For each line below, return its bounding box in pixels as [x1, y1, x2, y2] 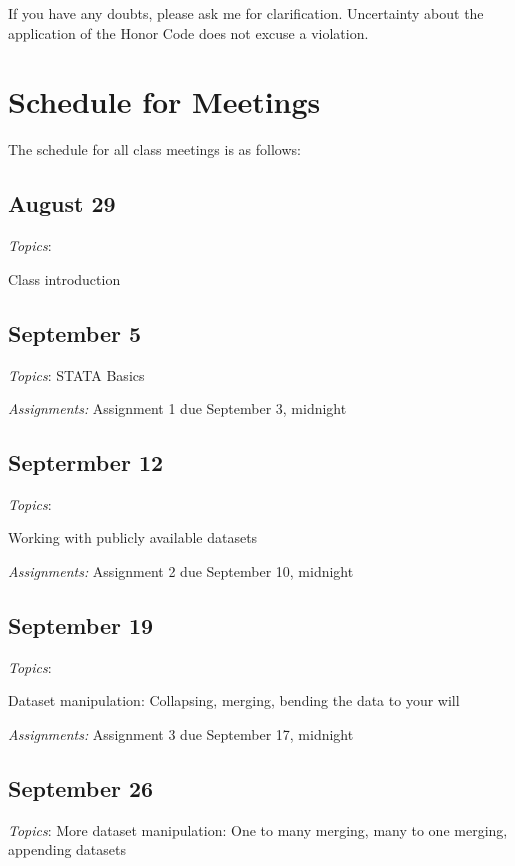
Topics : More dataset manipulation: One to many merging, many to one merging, [8, 819, 508, 840]
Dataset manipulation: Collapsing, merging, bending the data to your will [8, 690, 460, 711]
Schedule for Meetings [8, 81, 321, 122]
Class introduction [8, 268, 121, 289]
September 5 [8, 317, 142, 348]
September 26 [8, 773, 154, 804]
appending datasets [8, 839, 127, 860]
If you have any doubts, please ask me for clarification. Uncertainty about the [8, 3, 484, 23]
